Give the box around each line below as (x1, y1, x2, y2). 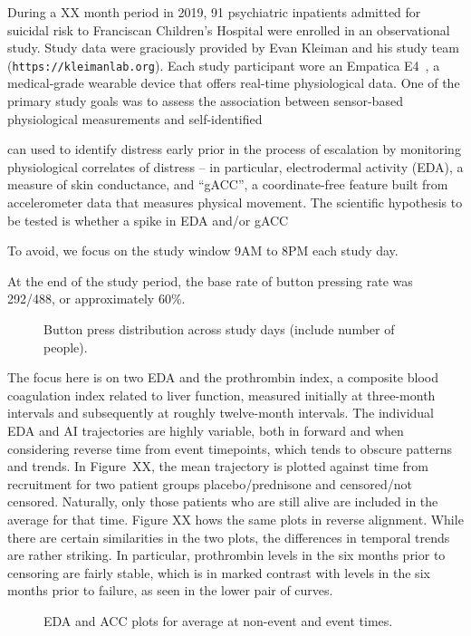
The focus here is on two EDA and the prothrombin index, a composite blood (7, 368, 438, 387)
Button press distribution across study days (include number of (43, 319, 395, 338)
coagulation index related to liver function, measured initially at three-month (7, 385, 436, 404)
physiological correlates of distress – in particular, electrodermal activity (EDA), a (7, 157, 464, 176)
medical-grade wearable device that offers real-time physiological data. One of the (7, 73, 460, 92)
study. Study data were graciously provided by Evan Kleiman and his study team (7, 38, 459, 57)
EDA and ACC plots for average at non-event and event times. (43, 611, 393, 630)
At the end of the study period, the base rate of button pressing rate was (7, 271, 413, 290)
